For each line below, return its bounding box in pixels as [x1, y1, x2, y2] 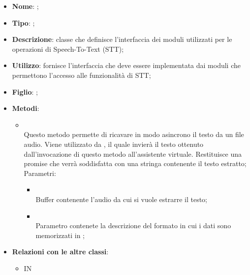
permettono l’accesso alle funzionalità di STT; [12, 69, 151, 80]
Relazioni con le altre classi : [12, 246, 109, 257]
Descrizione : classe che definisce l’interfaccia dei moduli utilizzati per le [12, 34, 232, 44]
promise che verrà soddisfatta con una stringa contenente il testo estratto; [24, 158, 247, 169]
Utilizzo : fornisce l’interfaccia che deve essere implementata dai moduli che [12, 60, 241, 70]
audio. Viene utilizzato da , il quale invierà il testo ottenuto [24, 138, 204, 149]
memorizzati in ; [35, 230, 85, 240]
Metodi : [12, 103, 39, 113]
